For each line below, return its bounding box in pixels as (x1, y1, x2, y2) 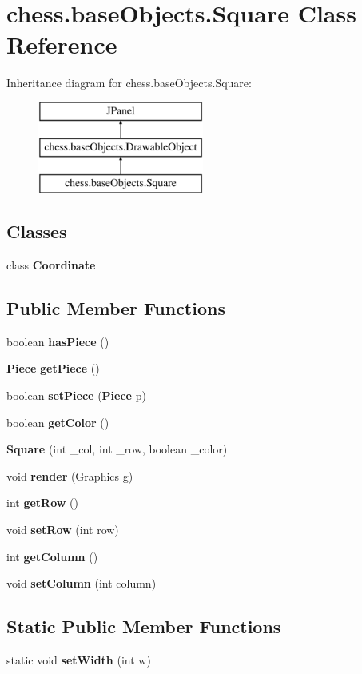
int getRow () (6, 494, 78, 511)
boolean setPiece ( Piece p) (6, 387, 146, 404)
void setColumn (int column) (6, 575, 157, 592)
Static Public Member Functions (6, 614, 281, 639)
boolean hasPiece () (6, 333, 109, 349)
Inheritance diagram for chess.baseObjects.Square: (6, 74, 252, 91)
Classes (6, 219, 67, 244)
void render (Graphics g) (6, 467, 133, 484)
